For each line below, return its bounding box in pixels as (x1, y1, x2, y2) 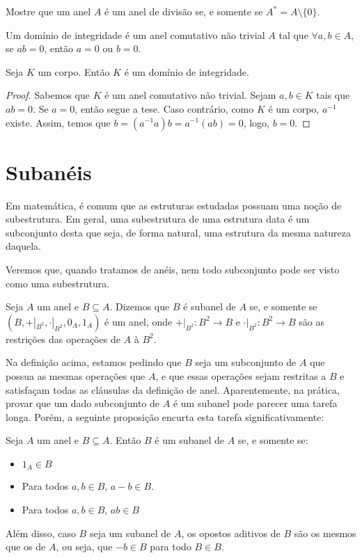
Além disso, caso (6, 525, 76, 540)
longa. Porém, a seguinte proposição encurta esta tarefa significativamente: (6, 409, 324, 424)
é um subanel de (155, 433, 224, 447)
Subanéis (6, 157, 92, 186)
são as (299, 314, 324, 328)
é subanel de (183, 299, 236, 314)
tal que (278, 27, 308, 42)
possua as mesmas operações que (6, 369, 145, 383)
